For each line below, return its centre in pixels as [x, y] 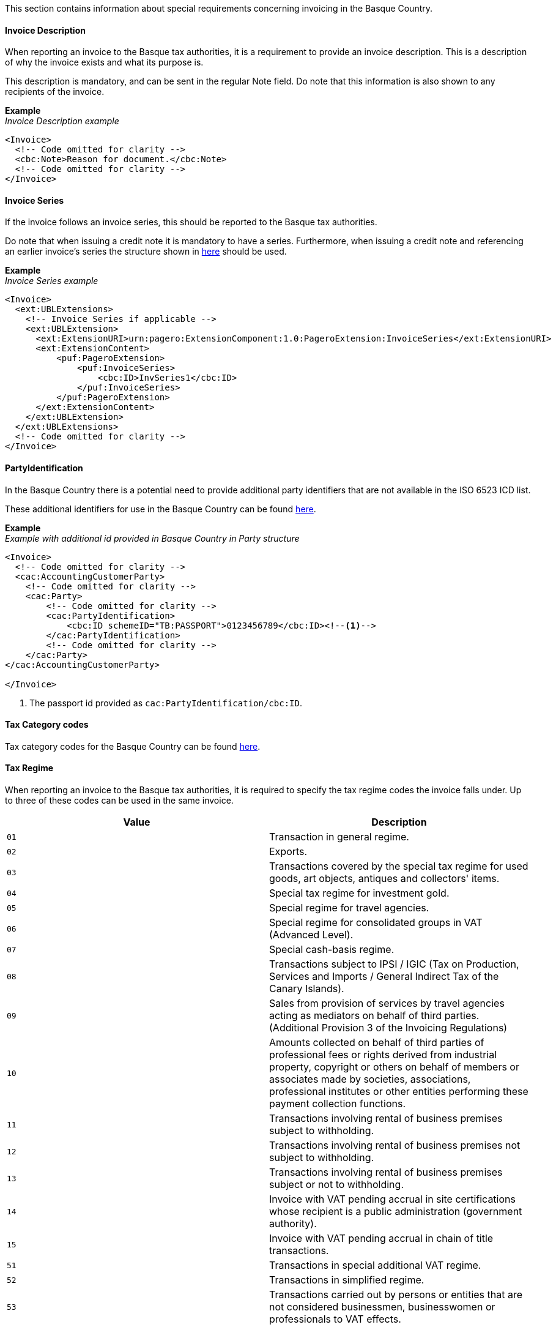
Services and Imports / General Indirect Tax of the [384, 977]
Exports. [288, 852]
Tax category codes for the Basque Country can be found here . [133, 746]
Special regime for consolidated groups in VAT [376, 923]
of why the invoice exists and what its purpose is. [104, 62]
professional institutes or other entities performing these [399, 1092]
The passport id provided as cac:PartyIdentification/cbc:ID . [166, 703]
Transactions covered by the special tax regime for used [399, 866]
